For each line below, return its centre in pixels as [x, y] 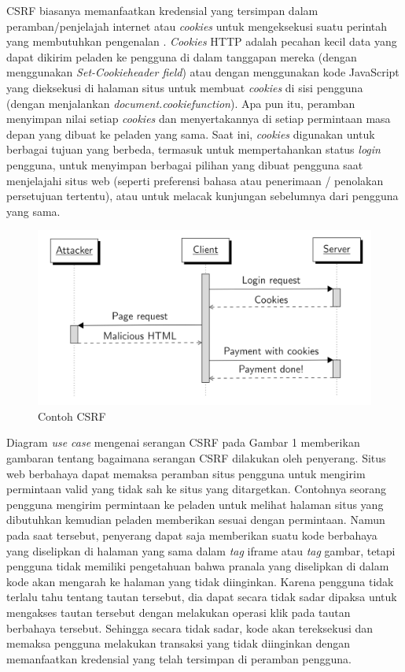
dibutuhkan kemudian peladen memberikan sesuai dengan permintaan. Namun [196, 520]
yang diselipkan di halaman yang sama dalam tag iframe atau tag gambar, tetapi [201, 550]
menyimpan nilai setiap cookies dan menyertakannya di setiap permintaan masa [199, 119]
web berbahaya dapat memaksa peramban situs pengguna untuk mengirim [186, 473]
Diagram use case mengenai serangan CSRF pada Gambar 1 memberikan [183, 442]
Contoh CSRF [72, 416]
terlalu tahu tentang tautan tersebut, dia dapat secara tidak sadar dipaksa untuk [202, 597]
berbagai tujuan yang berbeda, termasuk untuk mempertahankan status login [193, 149]
